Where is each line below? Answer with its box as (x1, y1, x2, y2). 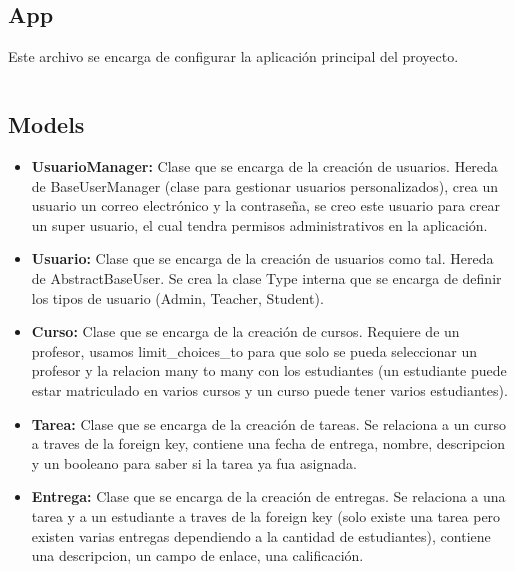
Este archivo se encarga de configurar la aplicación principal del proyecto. (8, 46, 459, 67)
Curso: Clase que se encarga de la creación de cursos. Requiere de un (31, 321, 460, 342)
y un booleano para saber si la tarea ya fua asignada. (31, 452, 357, 473)
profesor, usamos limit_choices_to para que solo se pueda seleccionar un (31, 340, 477, 361)
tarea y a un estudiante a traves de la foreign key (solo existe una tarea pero (31, 505, 501, 526)
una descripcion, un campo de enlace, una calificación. (31, 545, 364, 566)
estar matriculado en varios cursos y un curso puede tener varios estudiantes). (31, 379, 508, 400)
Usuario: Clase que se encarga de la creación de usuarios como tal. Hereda (31, 248, 494, 269)
